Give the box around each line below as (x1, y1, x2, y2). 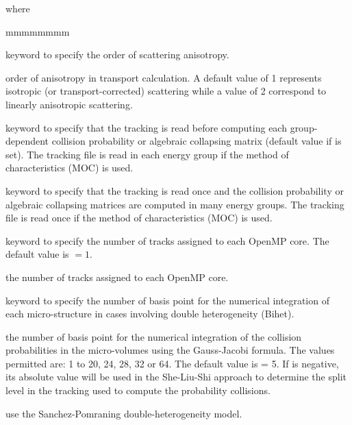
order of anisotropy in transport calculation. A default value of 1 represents (5, 70, 322, 84)
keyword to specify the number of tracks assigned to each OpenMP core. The (5, 233, 329, 247)
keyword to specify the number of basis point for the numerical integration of (5, 293, 329, 307)
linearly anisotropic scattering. (5, 97, 133, 111)
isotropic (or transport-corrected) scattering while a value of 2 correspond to (5, 84, 327, 98)
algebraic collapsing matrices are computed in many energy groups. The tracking (5, 197, 344, 211)
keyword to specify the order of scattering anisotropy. (5, 47, 229, 62)
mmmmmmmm (5, 24, 70, 38)
